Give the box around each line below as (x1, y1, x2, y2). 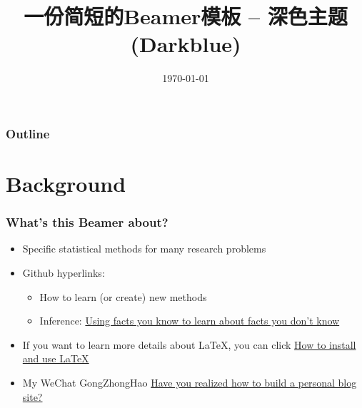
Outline (6, 124, 50, 142)
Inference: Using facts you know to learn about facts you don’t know (39, 313, 340, 328)
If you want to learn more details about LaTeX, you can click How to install (22, 337, 356, 352)
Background (6, 169, 126, 198)
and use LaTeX (22, 351, 89, 366)
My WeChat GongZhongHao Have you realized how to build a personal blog (22, 374, 357, 389)
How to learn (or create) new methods (39, 289, 207, 304)
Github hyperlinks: (22, 265, 105, 280)
